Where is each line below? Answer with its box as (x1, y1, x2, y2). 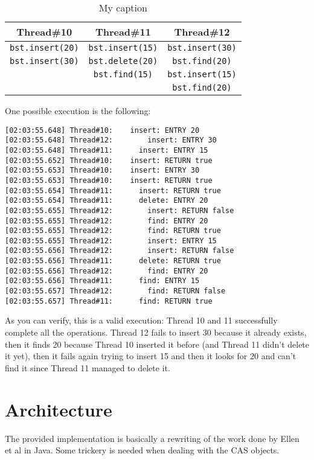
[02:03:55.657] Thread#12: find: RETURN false (5, 287, 226, 296)
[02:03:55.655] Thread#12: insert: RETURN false (5, 206, 234, 215)
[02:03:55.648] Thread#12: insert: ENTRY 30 (5, 136, 217, 145)
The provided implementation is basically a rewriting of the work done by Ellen (5, 432, 300, 444)
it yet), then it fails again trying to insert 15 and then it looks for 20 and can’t (5, 350, 296, 362)
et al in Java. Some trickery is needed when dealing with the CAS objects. (5, 444, 280, 456)
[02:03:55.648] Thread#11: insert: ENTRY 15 (5, 145, 208, 155)
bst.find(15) (93, 69, 153, 79)
